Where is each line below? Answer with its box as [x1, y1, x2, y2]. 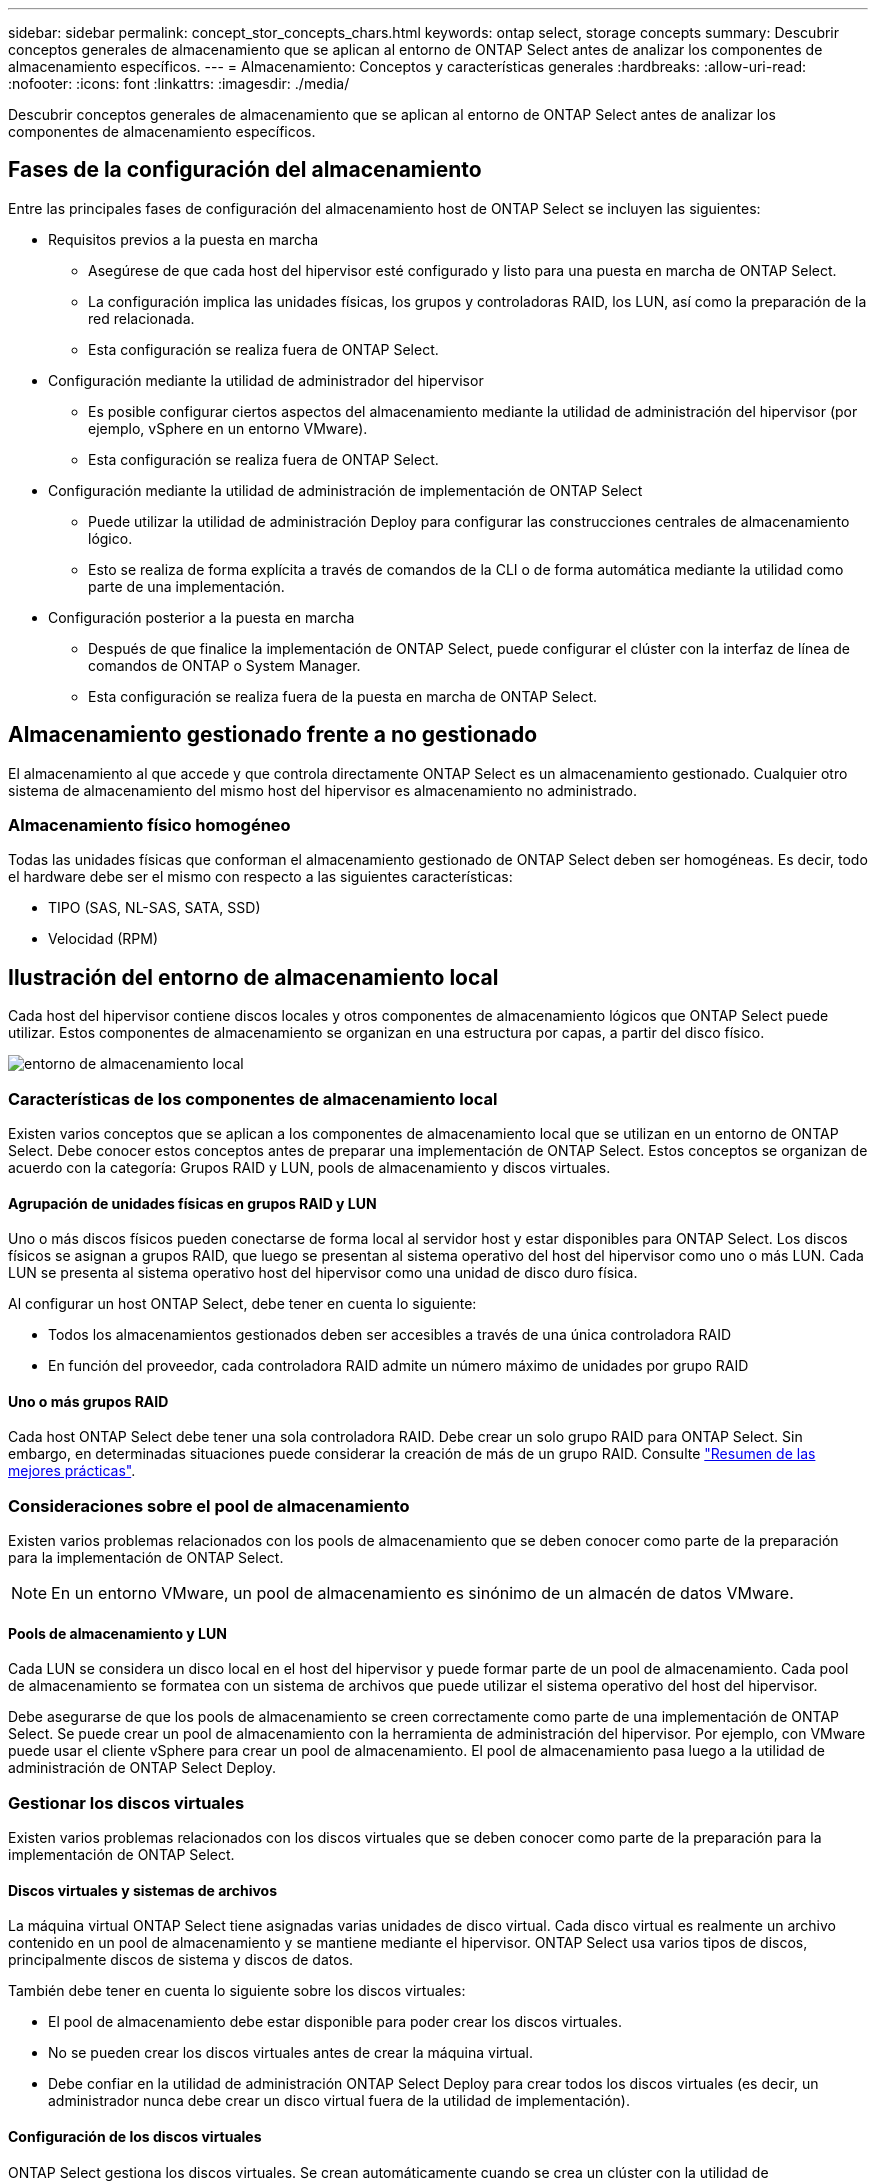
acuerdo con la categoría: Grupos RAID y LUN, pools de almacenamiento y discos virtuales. [8, 1159, 611, 1177]
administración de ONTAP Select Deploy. [8, 1759, 277, 1777]
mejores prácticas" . [8, 1462, 136, 1480]
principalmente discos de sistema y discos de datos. [8, 1951, 354, 1969]
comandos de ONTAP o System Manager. [88, 656, 361, 674]
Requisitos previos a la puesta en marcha [48, 230, 319, 248]
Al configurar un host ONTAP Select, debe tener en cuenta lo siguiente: [8, 1295, 477, 1313]
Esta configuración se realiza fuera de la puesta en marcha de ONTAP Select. [88, 687, 598, 705]
